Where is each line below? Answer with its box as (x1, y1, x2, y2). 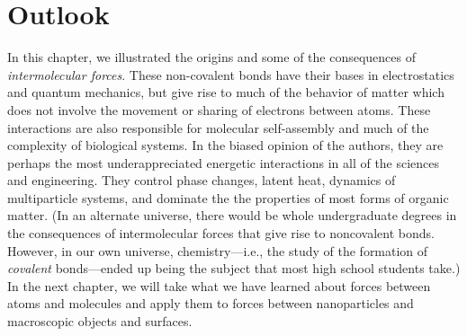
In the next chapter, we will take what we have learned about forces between (7, 276, 431, 295)
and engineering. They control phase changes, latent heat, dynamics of (7, 171, 396, 190)
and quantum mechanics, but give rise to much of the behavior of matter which (7, 83, 445, 102)
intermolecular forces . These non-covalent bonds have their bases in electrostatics (7, 65, 454, 84)
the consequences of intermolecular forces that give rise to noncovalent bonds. (7, 224, 435, 243)
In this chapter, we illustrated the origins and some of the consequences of (7, 48, 416, 66)
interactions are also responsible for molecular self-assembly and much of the (7, 118, 429, 137)
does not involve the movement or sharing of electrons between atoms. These (7, 100, 431, 119)
